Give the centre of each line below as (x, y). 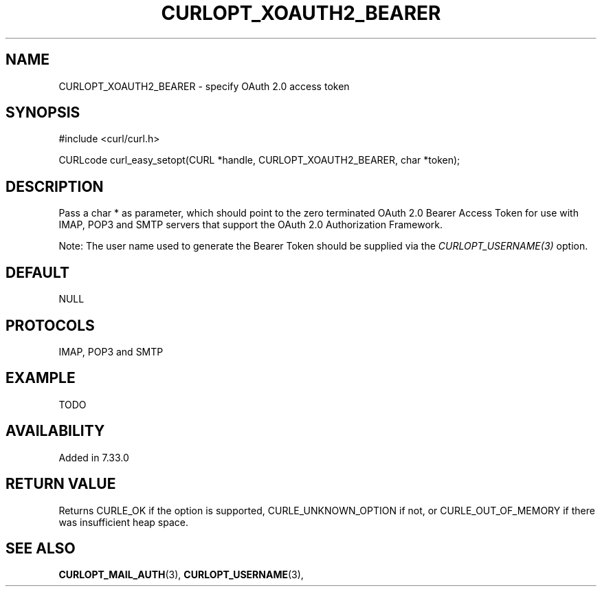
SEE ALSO (41, 548)
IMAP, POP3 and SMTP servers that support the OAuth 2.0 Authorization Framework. (251, 225)
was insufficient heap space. (124, 522)
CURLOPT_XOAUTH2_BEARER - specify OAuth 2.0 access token (204, 86)
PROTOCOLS (50, 325)
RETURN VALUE (61, 484)
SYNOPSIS (43, 113)
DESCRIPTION (55, 186)
